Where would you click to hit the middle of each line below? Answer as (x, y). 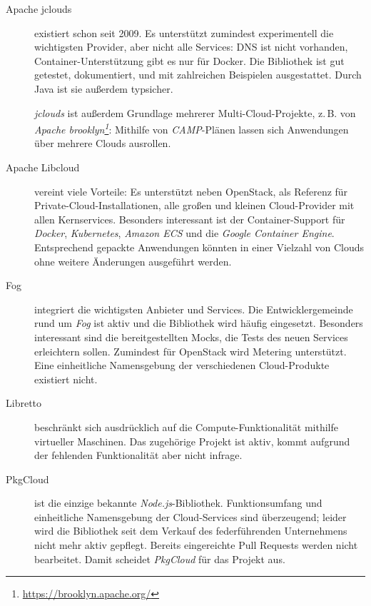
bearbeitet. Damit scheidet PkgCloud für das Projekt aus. (160, 559)
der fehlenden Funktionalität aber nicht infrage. (138, 455)
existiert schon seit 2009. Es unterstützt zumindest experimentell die (184, 32)
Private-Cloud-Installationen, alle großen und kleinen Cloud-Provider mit (194, 205)
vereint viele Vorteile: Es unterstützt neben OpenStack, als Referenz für (191, 191)
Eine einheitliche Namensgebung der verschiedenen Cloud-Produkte (182, 365)
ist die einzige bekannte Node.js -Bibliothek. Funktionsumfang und (178, 503)
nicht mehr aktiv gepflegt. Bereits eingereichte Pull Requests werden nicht (196, 545)
